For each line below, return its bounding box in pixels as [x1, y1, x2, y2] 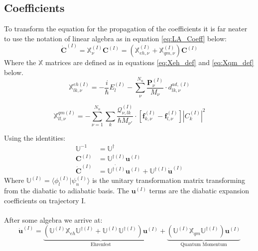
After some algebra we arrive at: [4, 214, 103, 225]
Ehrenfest [91, 242, 111, 248]
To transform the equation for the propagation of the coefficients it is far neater [4, 23, 248, 34]
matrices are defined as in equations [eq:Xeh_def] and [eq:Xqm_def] [45, 57, 254, 68]
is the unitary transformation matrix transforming [92, 175, 246, 185]
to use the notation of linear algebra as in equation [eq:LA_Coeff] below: [4, 33, 227, 43]
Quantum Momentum [180, 242, 227, 248]
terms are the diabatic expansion [149, 185, 250, 195]
